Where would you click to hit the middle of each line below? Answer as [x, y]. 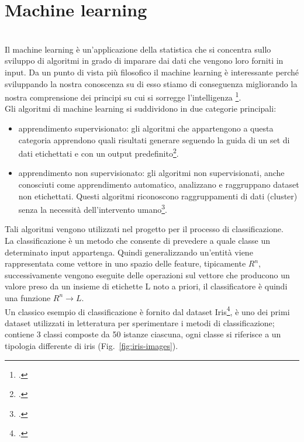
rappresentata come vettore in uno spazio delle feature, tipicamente [125, 263]
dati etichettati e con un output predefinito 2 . [99, 152]
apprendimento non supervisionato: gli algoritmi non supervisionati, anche [151, 173]
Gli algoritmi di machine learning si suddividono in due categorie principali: [141, 108]
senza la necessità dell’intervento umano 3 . [93, 208]
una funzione [28, 297]
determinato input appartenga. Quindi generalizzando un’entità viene [129, 252]
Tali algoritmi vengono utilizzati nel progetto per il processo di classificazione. [144, 229]
